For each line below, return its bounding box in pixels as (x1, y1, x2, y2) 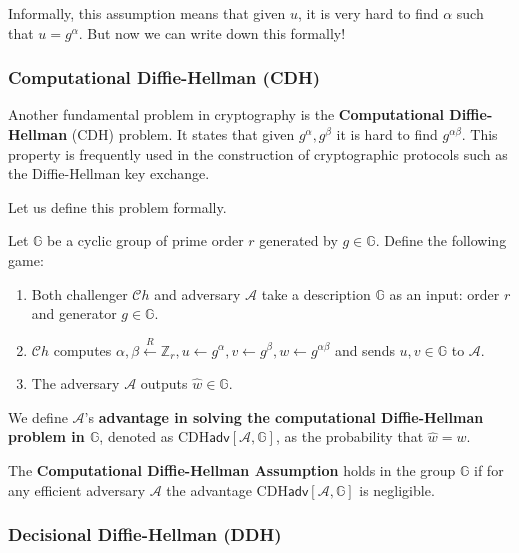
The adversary (31, 373, 120, 394)
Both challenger (31, 283, 128, 304)
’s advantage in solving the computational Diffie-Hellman (84, 406, 484, 427)
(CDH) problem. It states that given (71, 124, 295, 144)
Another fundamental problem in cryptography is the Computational (8, 104, 444, 125)
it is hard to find (336, 124, 438, 144)
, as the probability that (275, 426, 424, 447)
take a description (261, 283, 371, 304)
